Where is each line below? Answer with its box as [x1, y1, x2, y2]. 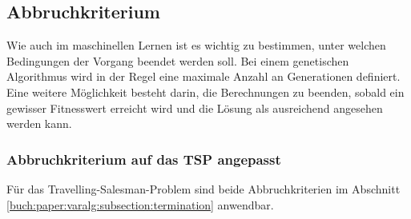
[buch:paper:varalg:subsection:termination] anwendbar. [6, 196, 274, 213]
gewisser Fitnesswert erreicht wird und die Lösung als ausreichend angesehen [6, 99, 383, 116]
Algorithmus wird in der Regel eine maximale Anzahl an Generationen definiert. [6, 68, 401, 85]
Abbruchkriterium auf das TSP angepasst [6, 149, 281, 169]
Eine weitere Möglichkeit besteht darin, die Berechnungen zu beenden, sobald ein [6, 83, 405, 100]
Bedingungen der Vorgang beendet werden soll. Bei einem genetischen [6, 52, 349, 69]
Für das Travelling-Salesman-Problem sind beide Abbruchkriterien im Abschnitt [6, 180, 401, 197]
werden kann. [6, 115, 72, 132]
